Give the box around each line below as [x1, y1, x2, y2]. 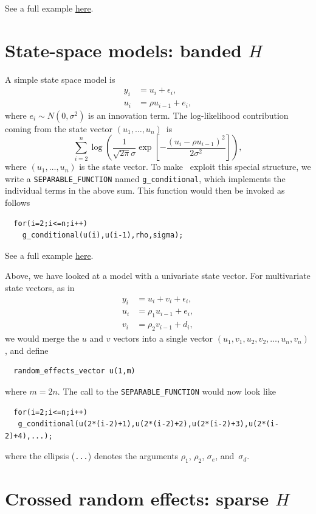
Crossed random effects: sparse [5, 486, 269, 511]
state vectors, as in [5, 281, 75, 294]
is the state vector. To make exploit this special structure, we [79, 160, 311, 173]
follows [5, 196, 30, 209]
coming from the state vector [5, 122, 113, 135]
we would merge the [5, 332, 80, 345]
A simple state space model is [5, 72, 115, 85]
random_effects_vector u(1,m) [13, 367, 136, 376]
